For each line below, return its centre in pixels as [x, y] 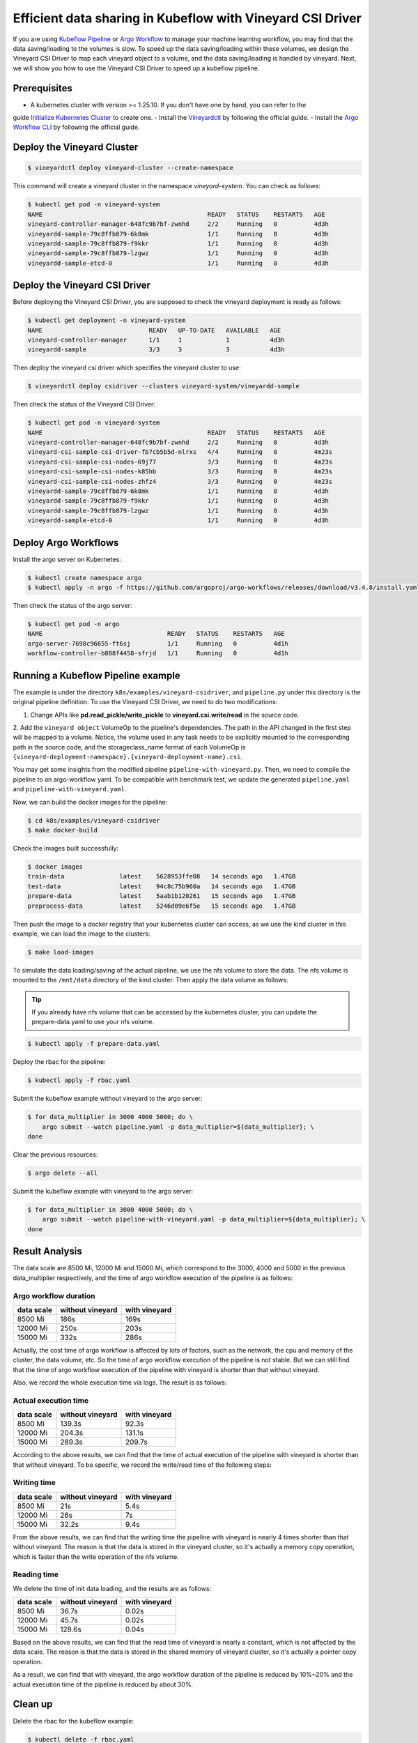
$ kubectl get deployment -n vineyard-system [107, 320]
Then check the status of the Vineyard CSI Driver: [84, 404]
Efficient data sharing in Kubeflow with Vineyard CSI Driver [187, 18]
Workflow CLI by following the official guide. [76, 127]
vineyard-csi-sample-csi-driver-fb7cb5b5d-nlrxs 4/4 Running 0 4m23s [180, 452]
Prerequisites [42, 88]
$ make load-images [61, 952]
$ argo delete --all [62, 1173]
